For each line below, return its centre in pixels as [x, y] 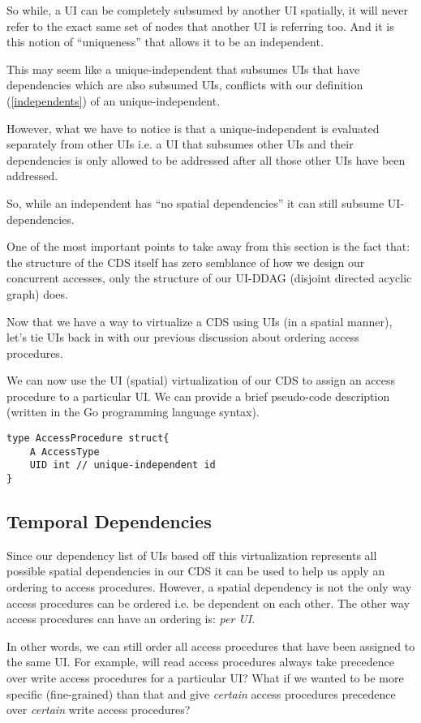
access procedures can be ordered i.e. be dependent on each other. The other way [208, 602]
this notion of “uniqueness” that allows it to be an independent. [165, 42]
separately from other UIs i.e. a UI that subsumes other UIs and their [180, 144]
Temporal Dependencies [109, 521]
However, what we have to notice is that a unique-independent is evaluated [193, 128]
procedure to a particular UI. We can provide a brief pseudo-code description [198, 396]
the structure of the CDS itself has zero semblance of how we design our [186, 262]
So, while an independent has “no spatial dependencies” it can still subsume [195, 202]
